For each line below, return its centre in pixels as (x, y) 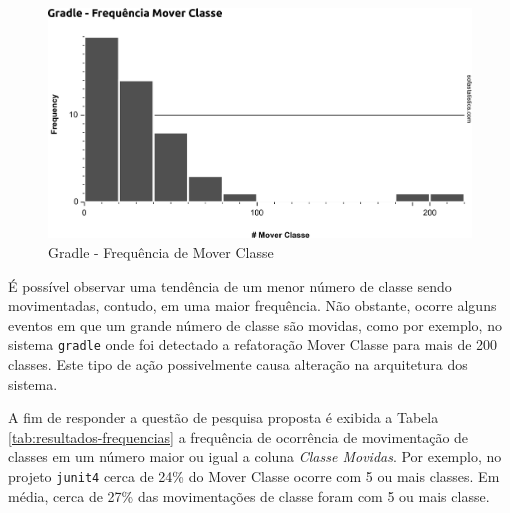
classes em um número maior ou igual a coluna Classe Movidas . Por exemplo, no (255, 456)
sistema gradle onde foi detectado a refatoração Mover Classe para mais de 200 (253, 344)
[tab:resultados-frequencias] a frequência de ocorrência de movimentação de (238, 436)
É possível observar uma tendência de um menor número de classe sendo (230, 285)
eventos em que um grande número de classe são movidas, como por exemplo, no (255, 324)
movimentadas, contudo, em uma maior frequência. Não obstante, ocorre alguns (252, 305)
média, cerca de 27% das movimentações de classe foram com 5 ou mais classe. (249, 495)
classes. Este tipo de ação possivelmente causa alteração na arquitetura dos (238, 364)
